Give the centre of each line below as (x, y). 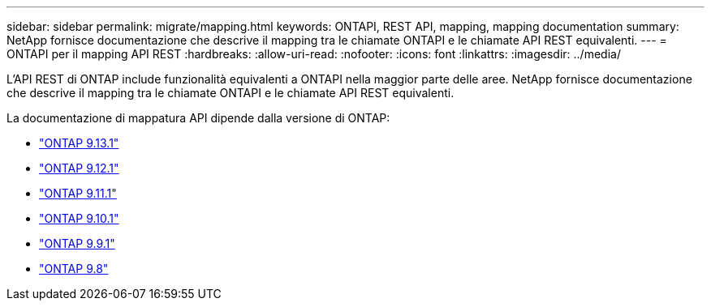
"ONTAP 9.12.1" (79, 168)
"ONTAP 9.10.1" (79, 218)
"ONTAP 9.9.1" (77, 243)
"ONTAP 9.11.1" (78, 193)
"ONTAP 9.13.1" (79, 143)
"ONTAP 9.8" (74, 269)
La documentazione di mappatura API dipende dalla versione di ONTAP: (198, 118)
